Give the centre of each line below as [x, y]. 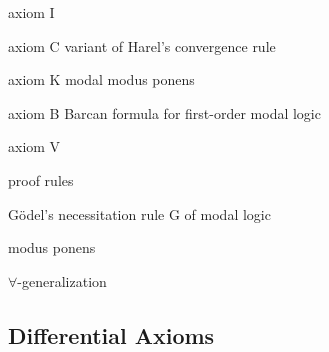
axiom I [31, 12]
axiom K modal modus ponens [101, 79]
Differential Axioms [111, 334]
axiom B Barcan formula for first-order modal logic [164, 112]
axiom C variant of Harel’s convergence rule [142, 45]
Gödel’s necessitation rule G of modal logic [139, 213]
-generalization [62, 280]
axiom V [34, 146]
